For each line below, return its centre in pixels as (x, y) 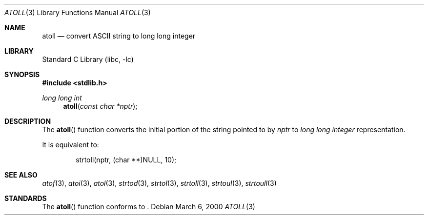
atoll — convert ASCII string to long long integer (119, 36)
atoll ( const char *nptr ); (100, 106)
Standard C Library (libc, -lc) (88, 59)
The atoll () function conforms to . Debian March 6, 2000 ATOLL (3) (149, 207)
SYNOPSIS (22, 74)
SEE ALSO (21, 175)
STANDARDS (26, 198)
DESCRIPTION (28, 121)
